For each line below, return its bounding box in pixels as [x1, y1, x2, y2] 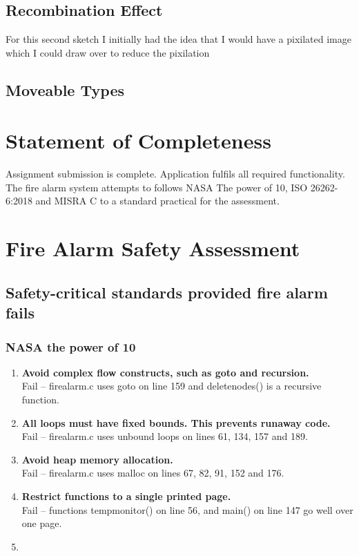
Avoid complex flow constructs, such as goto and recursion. [21, 365, 309, 379]
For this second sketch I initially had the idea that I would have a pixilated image [6, 32, 351, 46]
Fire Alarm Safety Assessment [6, 234, 300, 262]
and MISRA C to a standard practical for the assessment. [35, 193, 280, 208]
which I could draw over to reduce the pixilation [6, 45, 210, 59]
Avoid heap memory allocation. [21, 452, 173, 466]
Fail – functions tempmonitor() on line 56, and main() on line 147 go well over [21, 502, 353, 517]
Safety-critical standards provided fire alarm [6, 281, 328, 303]
